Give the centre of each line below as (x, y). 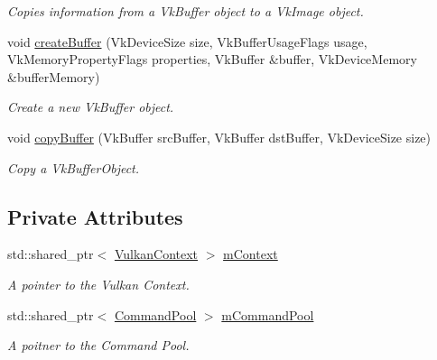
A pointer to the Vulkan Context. (98, 284)
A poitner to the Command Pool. (98, 345)
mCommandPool (268, 314)
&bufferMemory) (54, 76)
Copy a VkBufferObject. (74, 167)
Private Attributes (95, 216)
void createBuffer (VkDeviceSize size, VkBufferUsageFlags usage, (187, 41)
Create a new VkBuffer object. (91, 107)
